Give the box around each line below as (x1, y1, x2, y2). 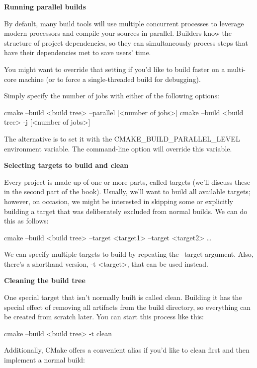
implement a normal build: (4, 355, 86, 365)
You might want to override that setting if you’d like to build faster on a (4, 64, 225, 74)
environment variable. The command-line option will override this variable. (4, 143, 232, 153)
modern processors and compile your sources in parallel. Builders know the (4, 28, 232, 38)
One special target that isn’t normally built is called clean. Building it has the (4, 292, 242, 302)
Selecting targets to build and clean (4, 160, 129, 170)
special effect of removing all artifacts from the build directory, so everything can (4, 301, 251, 312)
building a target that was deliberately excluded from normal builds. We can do (4, 206, 248, 216)
